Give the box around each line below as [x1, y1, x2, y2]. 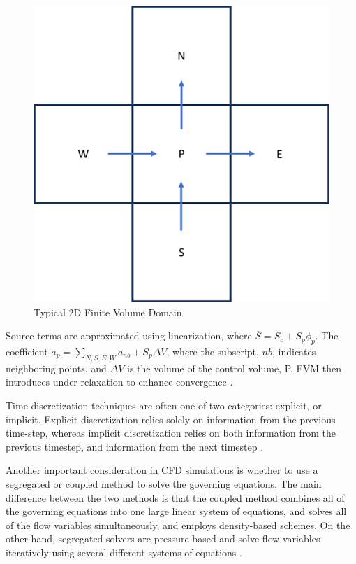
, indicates [272, 344, 316, 358]
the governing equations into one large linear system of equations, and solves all [6, 504, 347, 519]
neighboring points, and [6, 360, 107, 375]
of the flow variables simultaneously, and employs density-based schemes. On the [6, 517, 350, 532]
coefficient [6, 344, 48, 358]
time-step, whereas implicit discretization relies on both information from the [6, 425, 336, 440]
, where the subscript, [166, 344, 259, 358]
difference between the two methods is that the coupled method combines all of [6, 490, 345, 505]
